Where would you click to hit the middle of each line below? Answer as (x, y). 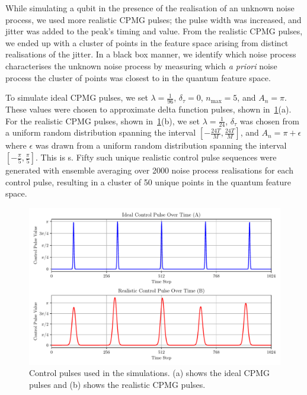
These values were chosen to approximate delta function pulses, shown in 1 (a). (148, 109)
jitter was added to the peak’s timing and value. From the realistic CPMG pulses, (154, 31)
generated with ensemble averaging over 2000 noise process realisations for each (149, 170)
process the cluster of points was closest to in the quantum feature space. (138, 77)
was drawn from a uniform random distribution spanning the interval (161, 145)
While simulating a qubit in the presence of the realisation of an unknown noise (150, 8)
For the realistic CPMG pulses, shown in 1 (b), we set (103, 121)
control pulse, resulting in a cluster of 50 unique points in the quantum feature (148, 182)
